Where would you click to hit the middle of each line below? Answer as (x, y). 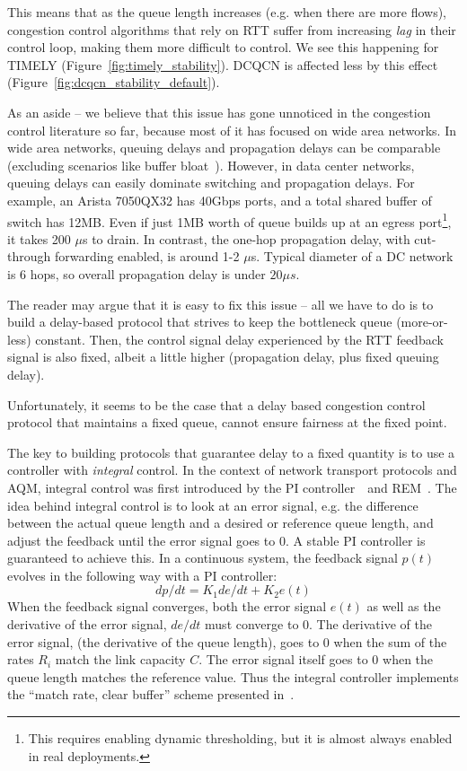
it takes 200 (39, 238)
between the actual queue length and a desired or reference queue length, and (220, 523)
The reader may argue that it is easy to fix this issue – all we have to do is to (220, 304)
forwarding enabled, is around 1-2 (147, 256)
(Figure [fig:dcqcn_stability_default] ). (114, 82)
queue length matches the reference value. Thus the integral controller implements (233, 676)
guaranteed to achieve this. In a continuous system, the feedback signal (203, 558)
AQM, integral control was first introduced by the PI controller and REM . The (232, 487)
